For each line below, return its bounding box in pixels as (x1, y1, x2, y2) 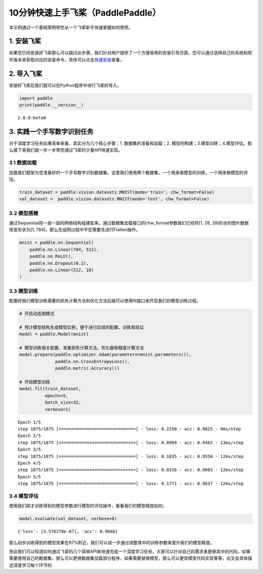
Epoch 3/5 (18, 447, 41, 452)
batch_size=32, (44, 400, 81, 405)
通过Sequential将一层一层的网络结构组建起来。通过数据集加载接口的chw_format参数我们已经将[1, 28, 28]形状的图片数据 (9, 220, 249, 226)
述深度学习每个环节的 (9, 562, 52, 568)
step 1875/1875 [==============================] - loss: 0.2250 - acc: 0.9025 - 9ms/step (18, 426, 241, 431)
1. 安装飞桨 (9, 37, 41, 45)
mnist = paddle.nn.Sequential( (19, 240, 94, 246)
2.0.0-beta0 (18, 115, 46, 121)
